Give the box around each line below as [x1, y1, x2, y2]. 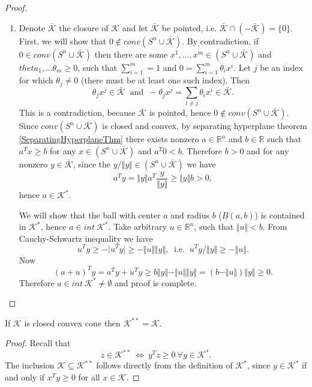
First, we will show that [19, 34, 107, 47]
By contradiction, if [187, 34, 259, 47]
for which [19, 74, 53, 86]
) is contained [254, 208, 305, 221]
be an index [260, 61, 303, 73]
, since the [73, 157, 111, 170]
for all [78, 371, 100, 383]
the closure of [59, 21, 109, 34]
